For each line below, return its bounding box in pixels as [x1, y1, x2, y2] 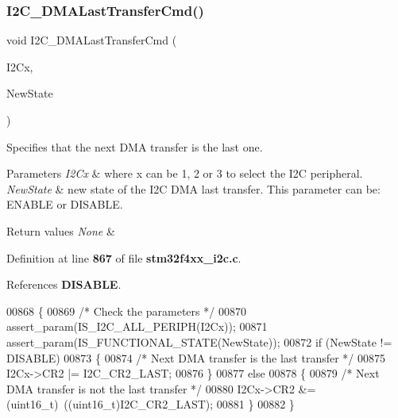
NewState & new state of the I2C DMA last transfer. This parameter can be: [6, 180, 381, 197]
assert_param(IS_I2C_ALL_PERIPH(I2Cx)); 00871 [6, 318, 268, 335]
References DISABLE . [6, 276, 122, 293]
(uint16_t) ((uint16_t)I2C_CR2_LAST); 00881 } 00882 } [6, 396, 295, 412]
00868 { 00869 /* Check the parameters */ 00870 [6, 302, 246, 319]
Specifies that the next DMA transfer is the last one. [6, 138, 263, 155]
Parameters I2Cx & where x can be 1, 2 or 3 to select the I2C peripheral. [6, 165, 363, 182]
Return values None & [6, 222, 115, 239]
